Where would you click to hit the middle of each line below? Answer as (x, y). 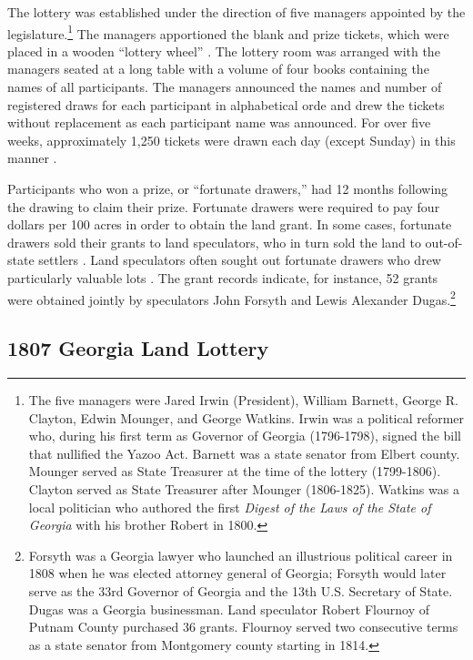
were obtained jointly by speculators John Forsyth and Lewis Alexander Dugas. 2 (231, 298)
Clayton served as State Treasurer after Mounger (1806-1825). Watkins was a (244, 488)
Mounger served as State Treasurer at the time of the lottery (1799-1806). (235, 471)
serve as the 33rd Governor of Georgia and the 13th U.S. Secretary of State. (241, 590)
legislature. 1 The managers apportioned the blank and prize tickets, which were (228, 32)
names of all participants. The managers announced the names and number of (225, 87)
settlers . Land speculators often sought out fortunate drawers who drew (240, 260)
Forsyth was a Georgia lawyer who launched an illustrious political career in (241, 555)
